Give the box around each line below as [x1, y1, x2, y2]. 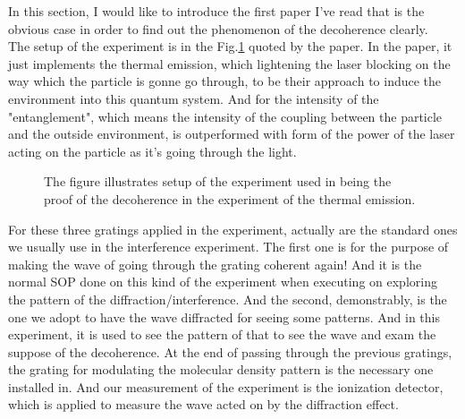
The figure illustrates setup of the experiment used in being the [44, 172, 392, 191]
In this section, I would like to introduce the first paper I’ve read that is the [8, 2, 425, 20]
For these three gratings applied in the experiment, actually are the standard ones [8, 219, 458, 238]
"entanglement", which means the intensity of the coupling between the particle [8, 107, 443, 125]
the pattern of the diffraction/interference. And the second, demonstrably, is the [8, 289, 447, 308]
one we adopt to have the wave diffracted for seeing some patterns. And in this [8, 307, 440, 326]
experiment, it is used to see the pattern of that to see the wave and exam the [8, 325, 436, 344]
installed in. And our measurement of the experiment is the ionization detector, [8, 377, 444, 396]
